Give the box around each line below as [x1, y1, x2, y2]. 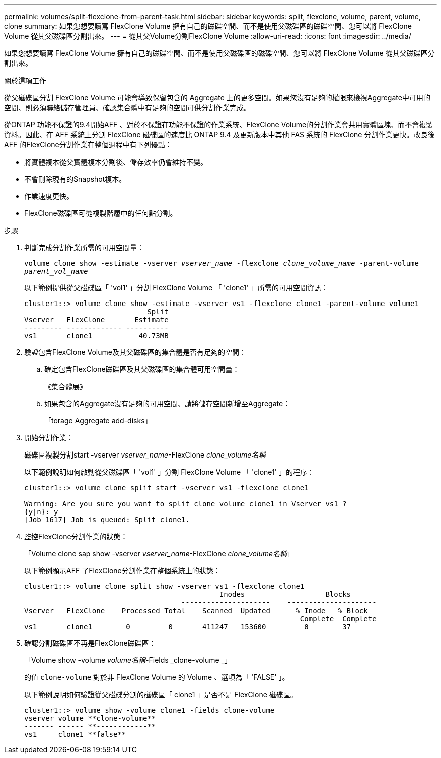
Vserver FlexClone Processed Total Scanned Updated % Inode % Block [24, 607, 368, 615]
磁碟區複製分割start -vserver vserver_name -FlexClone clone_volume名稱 [24, 450, 266, 459]
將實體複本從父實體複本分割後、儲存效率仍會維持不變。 [24, 158, 207, 166]
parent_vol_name [24, 267, 88, 275]
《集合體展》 [44, 382, 87, 391]
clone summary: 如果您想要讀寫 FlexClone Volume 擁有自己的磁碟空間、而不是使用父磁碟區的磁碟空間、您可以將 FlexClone [4, 22, 412, 30]
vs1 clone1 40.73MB [24, 332, 169, 340]
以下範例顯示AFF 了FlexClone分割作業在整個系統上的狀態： [24, 566, 220, 575]
